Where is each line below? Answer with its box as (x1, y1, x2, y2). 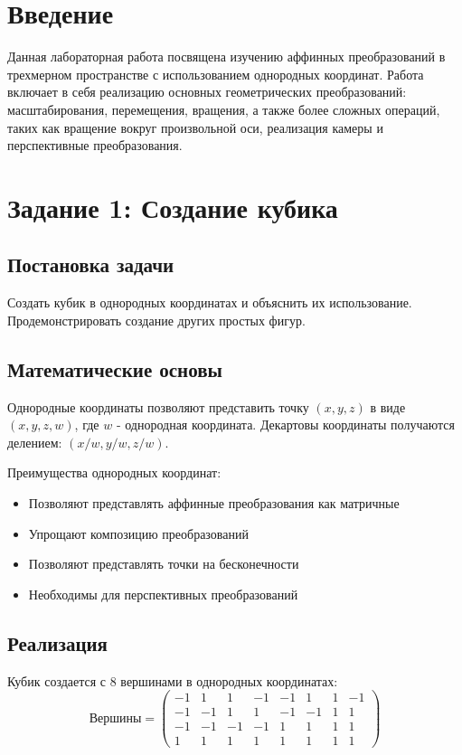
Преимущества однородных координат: (7, 463, 222, 482)
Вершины (89, 712, 142, 725)
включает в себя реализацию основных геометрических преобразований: (7, 82, 407, 101)
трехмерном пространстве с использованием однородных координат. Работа (7, 64, 424, 83)
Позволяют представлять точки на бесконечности (28, 554, 299, 573)
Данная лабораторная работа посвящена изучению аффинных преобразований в (7, 47, 446, 66)
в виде (370, 397, 406, 416)
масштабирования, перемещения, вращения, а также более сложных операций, (7, 99, 440, 118)
